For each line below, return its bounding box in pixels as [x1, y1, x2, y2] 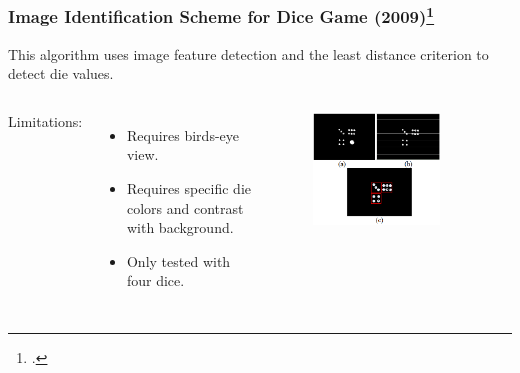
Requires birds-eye [126, 124, 239, 145]
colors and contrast [126, 197, 244, 218]
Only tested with [126, 250, 231, 271]
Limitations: [8, 110, 83, 131]
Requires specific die [126, 178, 252, 199]
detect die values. [8, 63, 114, 84]
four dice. [126, 270, 185, 291]
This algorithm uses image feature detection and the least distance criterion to [8, 43, 489, 64]
